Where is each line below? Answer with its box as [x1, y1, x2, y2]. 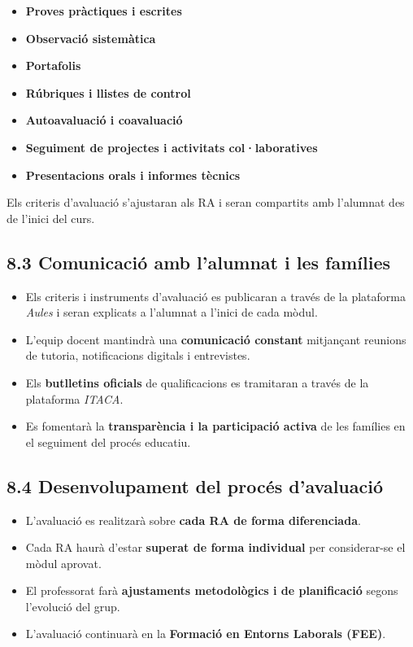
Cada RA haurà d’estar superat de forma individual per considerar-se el [25, 539, 406, 556]
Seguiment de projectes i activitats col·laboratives [25, 138, 318, 155]
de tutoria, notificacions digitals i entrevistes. [25, 347, 250, 364]
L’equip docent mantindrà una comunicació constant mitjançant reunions [25, 330, 406, 348]
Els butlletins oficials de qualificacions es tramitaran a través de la [25, 374, 369, 391]
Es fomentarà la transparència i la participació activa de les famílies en [25, 417, 406, 435]
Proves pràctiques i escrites [25, 2, 182, 19]
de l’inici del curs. [7, 209, 95, 226]
